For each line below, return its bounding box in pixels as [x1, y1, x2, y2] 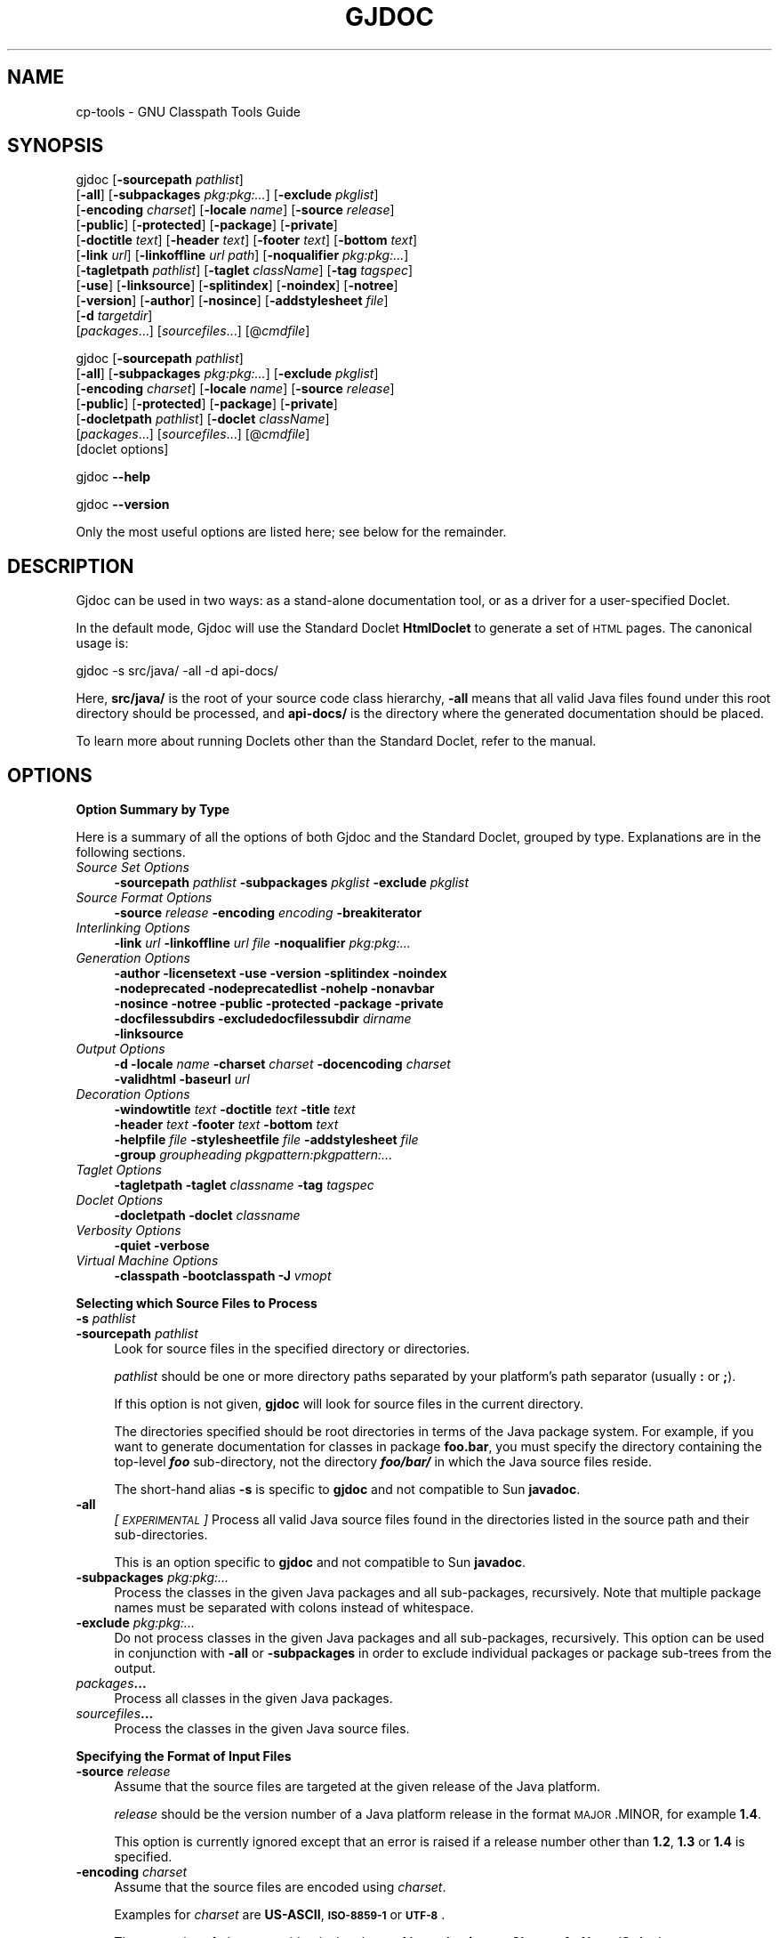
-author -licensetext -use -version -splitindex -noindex [114, 965, 447, 981]
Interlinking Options [76, 920, 190, 936]
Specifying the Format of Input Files [76, 1748, 292, 1764]
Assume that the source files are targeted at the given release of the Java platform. [114, 1779, 600, 1795]
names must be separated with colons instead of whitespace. [114, 1600, 474, 1616]
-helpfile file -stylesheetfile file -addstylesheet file [114, 1132, 419, 1148]
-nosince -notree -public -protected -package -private [114, 996, 444, 1012]
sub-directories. [114, 1527, 208, 1543]
